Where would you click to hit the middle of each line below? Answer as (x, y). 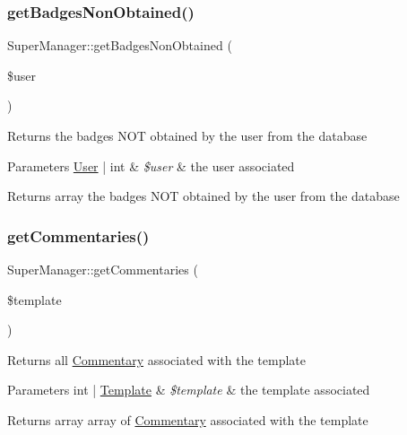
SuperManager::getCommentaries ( (103, 269)
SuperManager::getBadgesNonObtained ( (120, 45)
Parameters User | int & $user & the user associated (151, 165)
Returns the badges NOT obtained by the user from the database (187, 135)
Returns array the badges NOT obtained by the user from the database (203, 196)
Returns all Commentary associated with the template (156, 359)
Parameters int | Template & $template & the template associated (189, 390)
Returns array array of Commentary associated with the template (188, 419)
